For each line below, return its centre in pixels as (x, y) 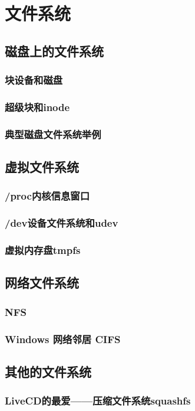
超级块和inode (37, 107)
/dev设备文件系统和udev (62, 223)
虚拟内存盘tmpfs (43, 250)
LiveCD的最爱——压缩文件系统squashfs (98, 401)
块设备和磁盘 (34, 80)
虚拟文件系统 (42, 167)
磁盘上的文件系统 (54, 50)
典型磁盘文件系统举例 (53, 134)
